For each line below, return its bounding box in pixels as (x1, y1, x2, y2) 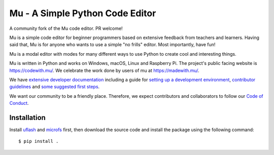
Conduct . (9, 100, 29, 106)
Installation (9, 113, 46, 122)
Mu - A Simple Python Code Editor (9, 8, 156, 19)
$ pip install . (18, 138, 59, 144)
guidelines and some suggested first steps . (9, 84, 100, 90)
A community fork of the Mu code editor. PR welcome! (9, 25, 123, 31)
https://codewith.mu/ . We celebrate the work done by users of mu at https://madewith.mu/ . (9, 67, 200, 73)
